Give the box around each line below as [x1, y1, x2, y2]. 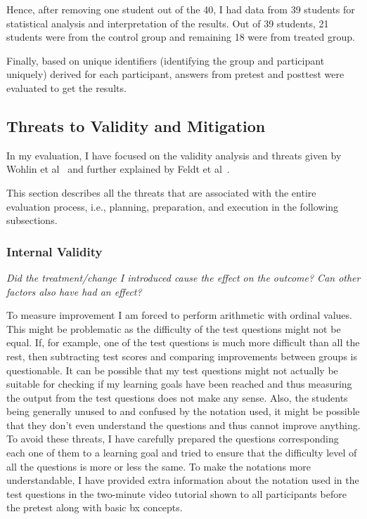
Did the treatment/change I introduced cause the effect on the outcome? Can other [6, 270, 361, 284]
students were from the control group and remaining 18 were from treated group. [6, 29, 355, 44]
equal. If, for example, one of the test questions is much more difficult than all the [6, 335, 360, 350]
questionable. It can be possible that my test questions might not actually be [6, 362, 338, 377]
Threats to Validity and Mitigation [6, 114, 266, 136]
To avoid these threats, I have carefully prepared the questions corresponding [6, 431, 339, 446]
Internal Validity [6, 242, 103, 260]
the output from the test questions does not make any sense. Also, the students [6, 390, 348, 405]
